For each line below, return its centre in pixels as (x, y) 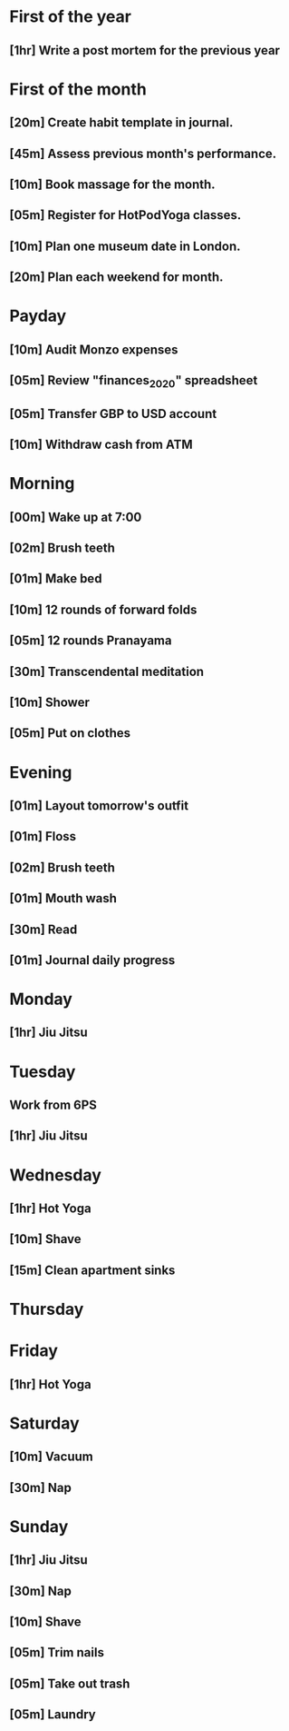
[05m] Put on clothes (70, 733)
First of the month (78, 89)
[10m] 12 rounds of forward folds (103, 609)
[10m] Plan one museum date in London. (125, 246)
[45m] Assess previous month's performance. (143, 153)
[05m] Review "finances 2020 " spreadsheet (134, 382)
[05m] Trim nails (57, 1652)
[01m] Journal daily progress (92, 960)
